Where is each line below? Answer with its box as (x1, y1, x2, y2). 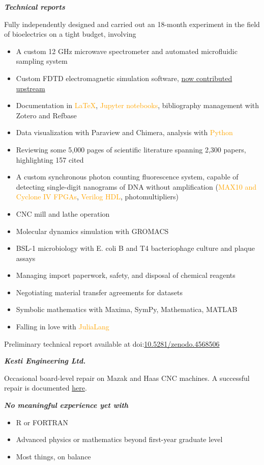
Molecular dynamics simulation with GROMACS (16, 225, 169, 236)
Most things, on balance (16, 451, 91, 461)
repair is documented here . (4, 382, 87, 393)
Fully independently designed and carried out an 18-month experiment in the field (4, 18, 260, 29)
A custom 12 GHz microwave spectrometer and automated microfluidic (16, 45, 238, 56)
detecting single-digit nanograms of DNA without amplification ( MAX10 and (16, 181, 256, 192)
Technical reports (4, 2, 65, 12)
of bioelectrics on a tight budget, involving (4, 29, 136, 39)
